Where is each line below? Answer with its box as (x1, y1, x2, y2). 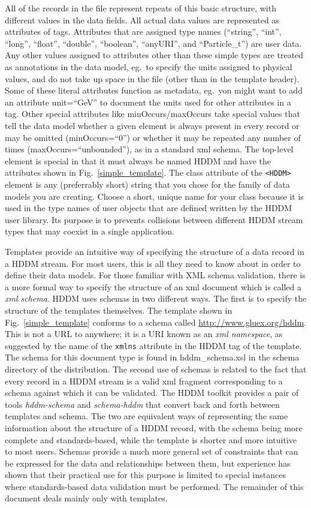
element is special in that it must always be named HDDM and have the (5, 154, 271, 167)
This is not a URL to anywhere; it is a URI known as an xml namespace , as (5, 327, 283, 340)
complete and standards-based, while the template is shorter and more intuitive (5, 433, 297, 446)
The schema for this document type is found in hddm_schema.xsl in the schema (5, 351, 300, 363)
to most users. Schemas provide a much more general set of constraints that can (5, 445, 298, 458)
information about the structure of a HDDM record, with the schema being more (5, 421, 303, 434)
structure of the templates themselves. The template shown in (5, 303, 233, 316)
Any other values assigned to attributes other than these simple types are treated (5, 49, 304, 61)
